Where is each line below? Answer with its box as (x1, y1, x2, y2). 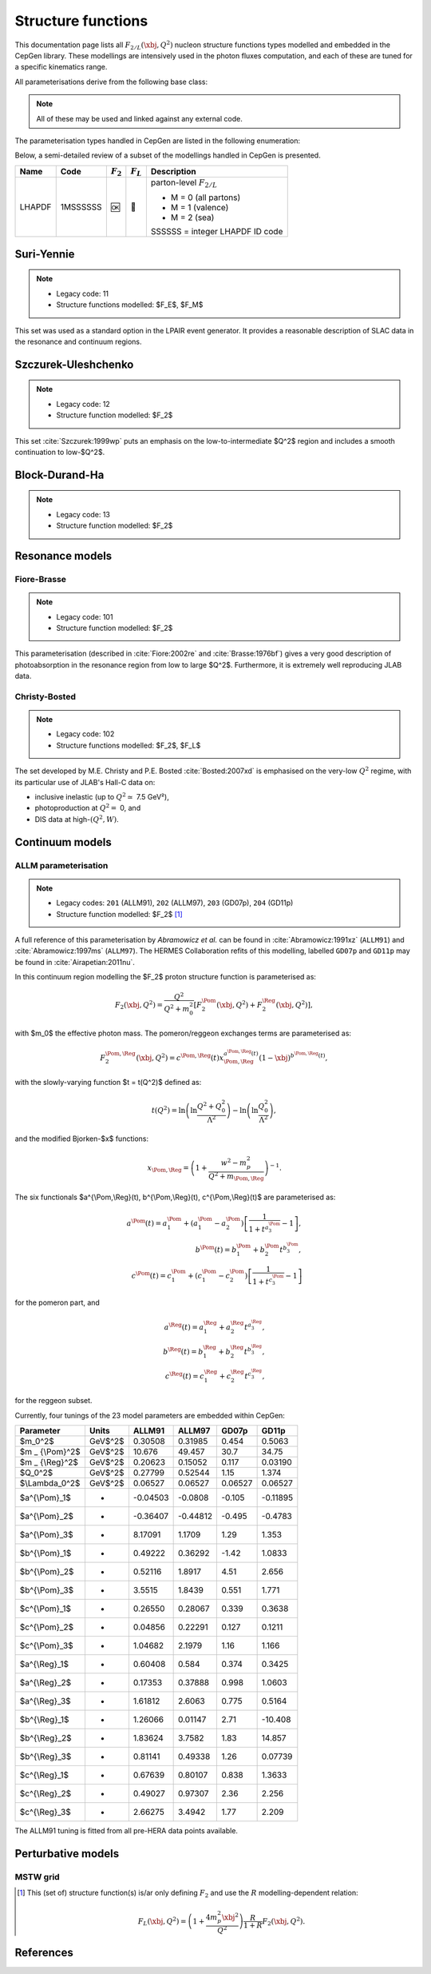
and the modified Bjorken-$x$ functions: (14, 1134, 149, 1143)
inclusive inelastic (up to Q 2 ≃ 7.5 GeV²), (34, 792, 169, 802)
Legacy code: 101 (56, 612, 113, 621)
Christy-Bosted (14, 691, 76, 702)
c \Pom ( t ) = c (131, 1270, 172, 1281)
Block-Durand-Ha (14, 468, 105, 481)
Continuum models (14, 835, 112, 849)
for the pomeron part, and (14, 1298, 100, 1307)
